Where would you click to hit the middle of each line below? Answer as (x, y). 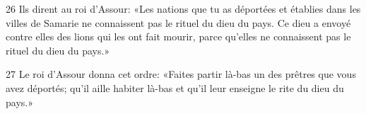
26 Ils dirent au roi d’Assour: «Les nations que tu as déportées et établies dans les (183, 8)
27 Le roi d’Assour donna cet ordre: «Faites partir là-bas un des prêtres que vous (181, 74)
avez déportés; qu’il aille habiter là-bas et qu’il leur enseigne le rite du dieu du (175, 87)
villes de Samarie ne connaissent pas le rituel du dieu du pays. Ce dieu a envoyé (178, 22)
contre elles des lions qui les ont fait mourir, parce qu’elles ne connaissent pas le (178, 36)
